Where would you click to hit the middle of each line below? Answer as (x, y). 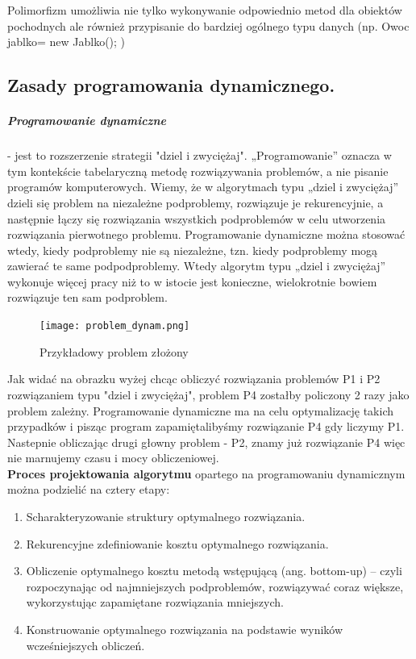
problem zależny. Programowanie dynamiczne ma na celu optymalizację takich (201, 410)
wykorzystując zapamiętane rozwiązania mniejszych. (155, 602)
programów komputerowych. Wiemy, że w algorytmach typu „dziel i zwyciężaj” (203, 187)
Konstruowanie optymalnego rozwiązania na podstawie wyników (185, 630)
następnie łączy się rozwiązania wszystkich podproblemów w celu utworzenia (197, 218)
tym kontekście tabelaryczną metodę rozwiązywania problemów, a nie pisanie (198, 171)
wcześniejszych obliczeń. (85, 645)
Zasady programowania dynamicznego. (171, 85)
